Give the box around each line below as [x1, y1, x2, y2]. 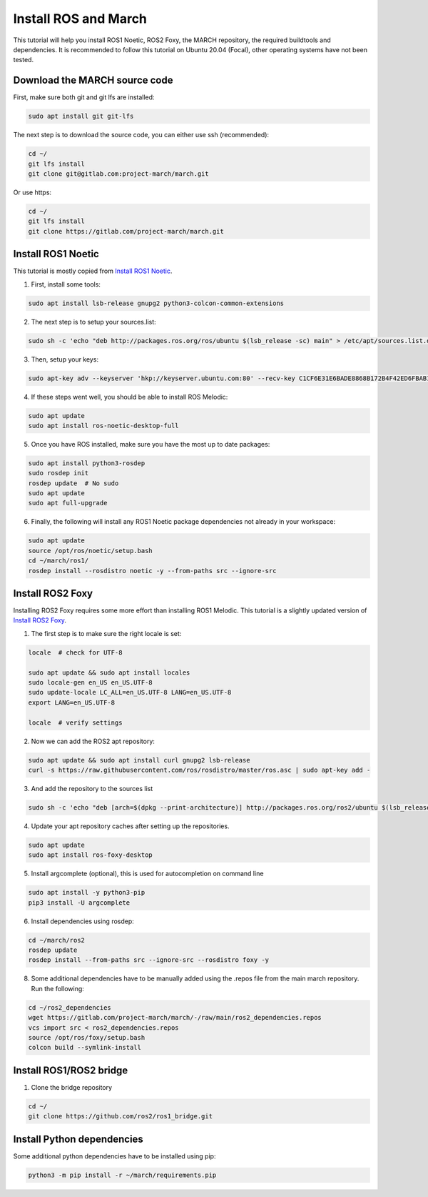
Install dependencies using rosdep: [31, 917, 135, 925]
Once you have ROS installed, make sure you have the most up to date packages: [31, 439, 270, 448]
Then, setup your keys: [31, 354, 99, 364]
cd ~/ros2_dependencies [28, 1003, 112, 1011]
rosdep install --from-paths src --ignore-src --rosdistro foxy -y [28, 956, 270, 964]
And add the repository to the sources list [31, 784, 153, 793]
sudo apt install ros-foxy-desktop [28, 851, 153, 859]
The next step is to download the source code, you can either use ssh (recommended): [13, 131, 270, 139]
